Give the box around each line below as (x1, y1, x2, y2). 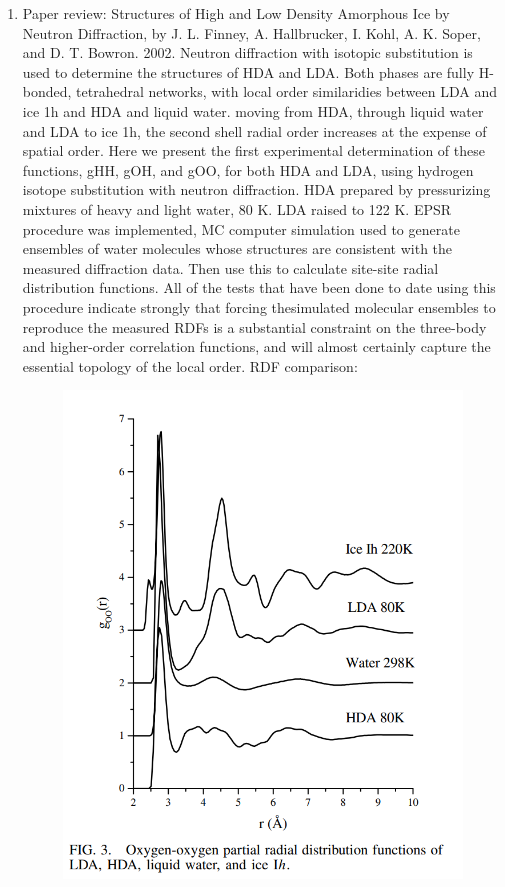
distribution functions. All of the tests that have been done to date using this (22, 277, 496, 298)
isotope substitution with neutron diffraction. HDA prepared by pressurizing (22, 179, 491, 200)
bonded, (22, 81, 72, 102)
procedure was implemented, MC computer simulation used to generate (22, 218, 460, 239)
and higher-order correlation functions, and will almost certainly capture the (22, 336, 491, 357)
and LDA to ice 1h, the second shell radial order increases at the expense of (22, 120, 487, 141)
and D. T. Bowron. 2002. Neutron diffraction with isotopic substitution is (22, 42, 473, 63)
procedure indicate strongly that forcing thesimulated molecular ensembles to (22, 296, 496, 317)
